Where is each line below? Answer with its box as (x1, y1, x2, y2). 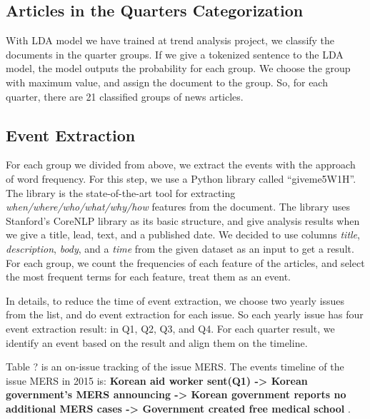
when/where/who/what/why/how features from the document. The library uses (6, 199, 351, 214)
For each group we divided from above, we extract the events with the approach (6, 157, 356, 172)
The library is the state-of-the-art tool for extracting (6, 185, 236, 200)
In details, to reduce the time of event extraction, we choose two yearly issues (6, 293, 345, 308)
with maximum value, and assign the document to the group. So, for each (6, 74, 328, 89)
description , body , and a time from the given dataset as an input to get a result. (6, 241, 354, 256)
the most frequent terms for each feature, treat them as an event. (6, 269, 291, 284)
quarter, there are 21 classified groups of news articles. (6, 89, 244, 104)
